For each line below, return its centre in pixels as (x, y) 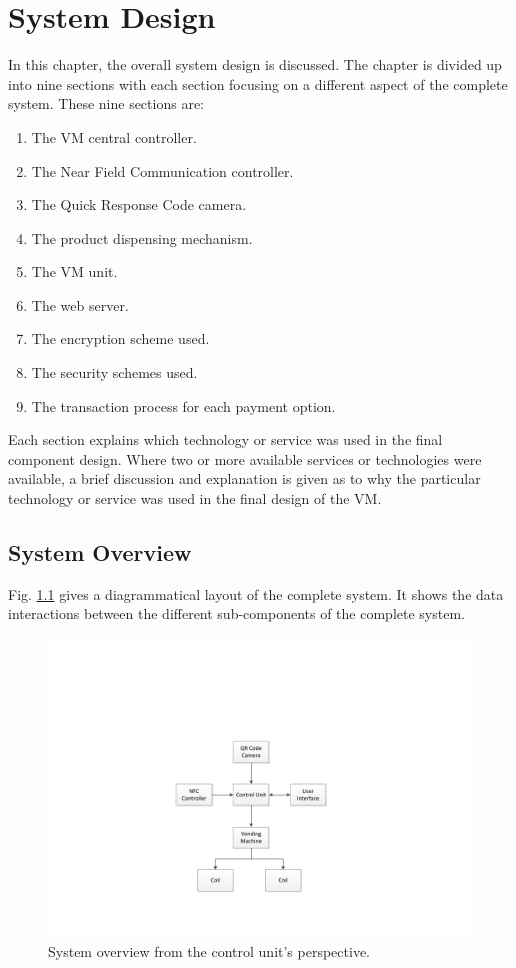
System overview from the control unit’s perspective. (209, 951)
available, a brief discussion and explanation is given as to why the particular (244, 478)
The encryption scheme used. (120, 338)
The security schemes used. (114, 372)
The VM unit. (74, 271)
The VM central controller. (114, 136)
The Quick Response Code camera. (139, 204)
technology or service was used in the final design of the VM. (195, 498)
